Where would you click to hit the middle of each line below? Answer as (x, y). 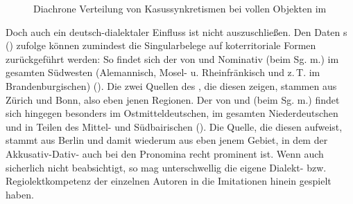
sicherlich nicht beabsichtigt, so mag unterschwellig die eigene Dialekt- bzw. (166, 167)
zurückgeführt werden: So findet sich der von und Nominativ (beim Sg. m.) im (172, 58)
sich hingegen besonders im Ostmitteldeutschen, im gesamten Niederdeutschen (172, 113)
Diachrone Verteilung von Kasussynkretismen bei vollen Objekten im (180, 8)
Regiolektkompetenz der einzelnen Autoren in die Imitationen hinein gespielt (169, 181)
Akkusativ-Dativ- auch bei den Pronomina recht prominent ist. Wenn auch (165, 153)
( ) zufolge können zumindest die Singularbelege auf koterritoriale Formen (161, 45)
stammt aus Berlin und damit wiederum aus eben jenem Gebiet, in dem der (167, 140)
